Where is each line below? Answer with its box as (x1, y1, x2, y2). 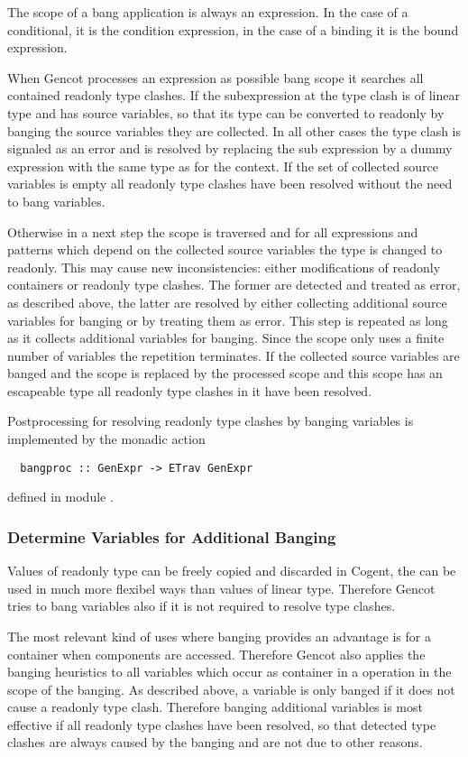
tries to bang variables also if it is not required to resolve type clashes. (7, 596, 396, 615)
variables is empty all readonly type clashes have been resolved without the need (7, 174, 453, 193)
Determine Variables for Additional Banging (7, 525, 336, 548)
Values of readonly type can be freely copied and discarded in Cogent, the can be (7, 561, 456, 580)
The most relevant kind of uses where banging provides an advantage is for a (7, 626, 431, 645)
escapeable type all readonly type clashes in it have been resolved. (7, 381, 372, 400)
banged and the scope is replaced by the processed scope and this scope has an (7, 364, 443, 383)
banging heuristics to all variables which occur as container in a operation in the (7, 662, 452, 681)
